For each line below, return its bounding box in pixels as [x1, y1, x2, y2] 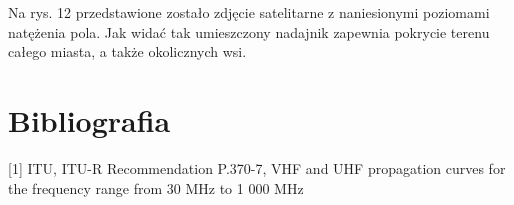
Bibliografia [8, 99, 171, 140]
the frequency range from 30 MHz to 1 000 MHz [8, 177, 304, 198]
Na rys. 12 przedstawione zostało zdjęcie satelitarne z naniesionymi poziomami [8, 2, 490, 22]
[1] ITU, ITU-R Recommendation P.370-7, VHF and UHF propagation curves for [8, 157, 506, 178]
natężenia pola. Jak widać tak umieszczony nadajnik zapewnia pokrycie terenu [8, 21, 490, 42]
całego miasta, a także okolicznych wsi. [8, 41, 247, 62]
